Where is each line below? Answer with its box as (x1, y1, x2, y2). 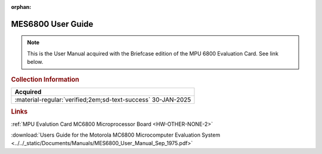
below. (27, 58, 44, 66)
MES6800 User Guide (11, 19, 94, 29)
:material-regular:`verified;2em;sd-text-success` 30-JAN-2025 (14, 96, 191, 104)
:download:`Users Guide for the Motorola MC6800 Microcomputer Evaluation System (11, 131, 221, 138)
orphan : (11, 4, 32, 10)
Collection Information (11, 75, 80, 84)
